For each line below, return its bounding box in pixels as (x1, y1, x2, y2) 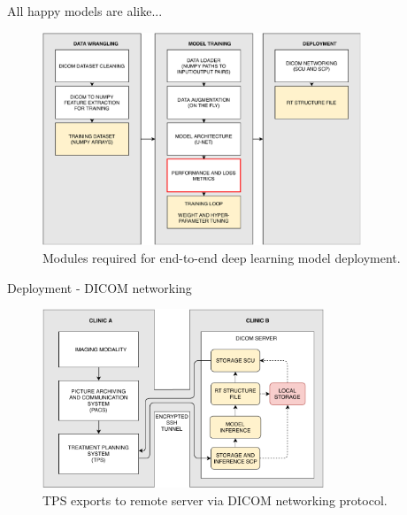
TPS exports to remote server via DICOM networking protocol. (42, 490, 388, 509)
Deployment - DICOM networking (7, 278, 192, 296)
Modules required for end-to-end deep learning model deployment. (42, 248, 401, 266)
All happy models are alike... (7, 2, 163, 19)
